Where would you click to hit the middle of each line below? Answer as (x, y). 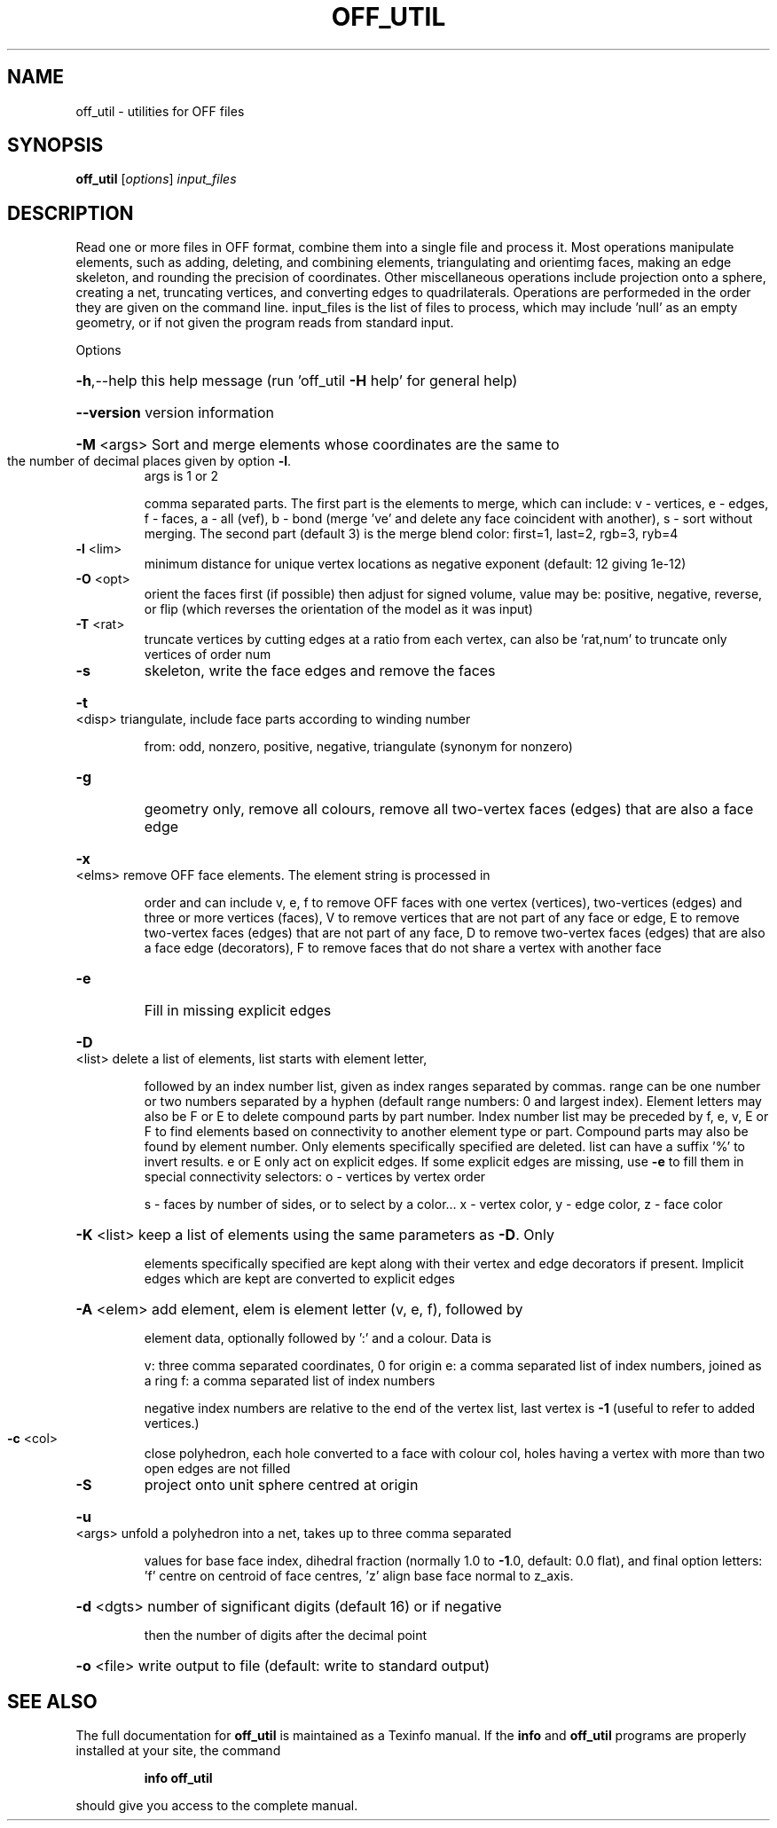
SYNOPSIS (55, 145)
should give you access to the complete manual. (217, 1806)
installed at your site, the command (178, 1751)
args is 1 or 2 (181, 476)
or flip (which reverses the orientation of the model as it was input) (338, 609)
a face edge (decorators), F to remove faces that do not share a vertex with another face (403, 948)
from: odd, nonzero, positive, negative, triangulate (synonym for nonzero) (358, 747)
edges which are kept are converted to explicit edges (299, 1279)
